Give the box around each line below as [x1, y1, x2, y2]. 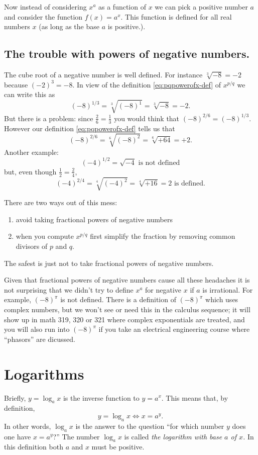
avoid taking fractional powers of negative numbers [16, 214, 173, 224]
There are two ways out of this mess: [4, 197, 117, 208]
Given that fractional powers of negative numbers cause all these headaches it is [4, 275, 250, 285]
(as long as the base [39, 21, 99, 32]
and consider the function [4, 11, 83, 22]
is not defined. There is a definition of [60, 294, 176, 305]
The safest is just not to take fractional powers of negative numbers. [4, 257, 214, 268]
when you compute [16, 231, 74, 241]
